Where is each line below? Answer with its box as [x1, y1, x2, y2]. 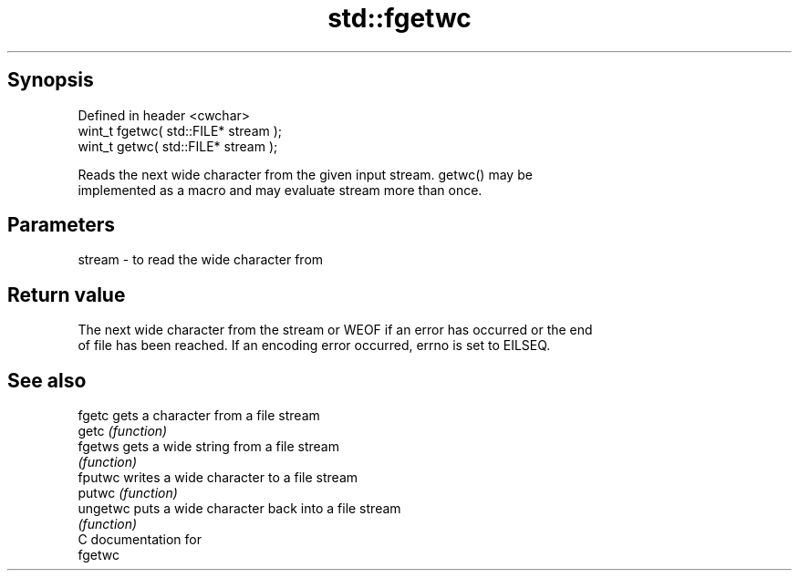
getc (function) [78, 423, 168, 439]
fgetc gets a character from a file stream [78, 408, 320, 424]
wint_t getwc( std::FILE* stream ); [78, 138, 278, 154]
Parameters [7, 213, 115, 237]
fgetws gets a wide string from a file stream [78, 439, 339, 455]
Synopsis [7, 68, 94, 92]
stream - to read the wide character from [78, 252, 324, 268]
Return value [7, 283, 126, 306]
